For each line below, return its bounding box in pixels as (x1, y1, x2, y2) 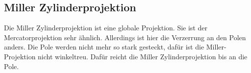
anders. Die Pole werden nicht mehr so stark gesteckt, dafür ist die (4, 42, 204, 52)
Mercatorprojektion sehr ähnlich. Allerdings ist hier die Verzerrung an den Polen (4, 32, 246, 42)
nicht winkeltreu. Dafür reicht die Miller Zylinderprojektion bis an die (38, 51, 248, 61)
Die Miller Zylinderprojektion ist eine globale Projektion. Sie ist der (4, 23, 207, 33)
